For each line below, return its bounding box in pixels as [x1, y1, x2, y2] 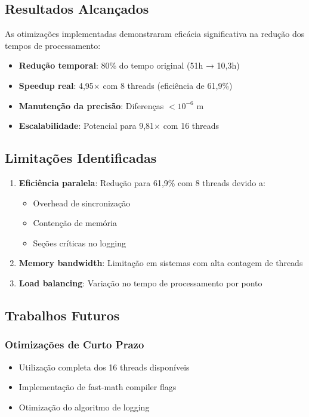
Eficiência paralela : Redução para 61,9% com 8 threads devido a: [18, 176, 265, 189]
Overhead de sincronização [33, 196, 131, 209]
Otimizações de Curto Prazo [5, 337, 144, 352]
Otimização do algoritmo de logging [18, 400, 150, 413]
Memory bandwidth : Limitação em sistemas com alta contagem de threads [18, 257, 303, 269]
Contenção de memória [33, 217, 117, 229]
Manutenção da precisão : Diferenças [18, 99, 164, 112]
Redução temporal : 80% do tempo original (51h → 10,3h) [18, 59, 240, 72]
